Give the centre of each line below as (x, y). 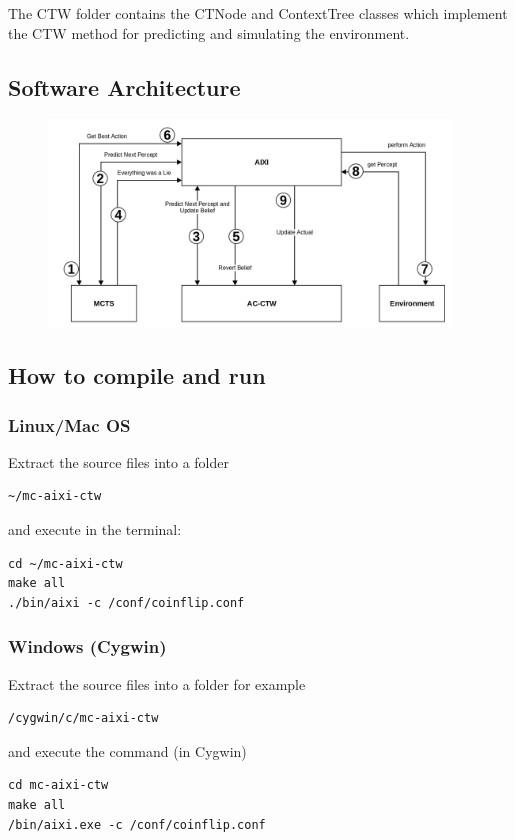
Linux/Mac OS (69, 424)
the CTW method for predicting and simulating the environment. (209, 32)
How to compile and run (137, 375)
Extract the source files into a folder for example (157, 683)
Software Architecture (124, 86)
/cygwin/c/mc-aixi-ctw (83, 718)
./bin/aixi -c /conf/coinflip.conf (126, 602)
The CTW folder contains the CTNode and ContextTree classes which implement (258, 13)
